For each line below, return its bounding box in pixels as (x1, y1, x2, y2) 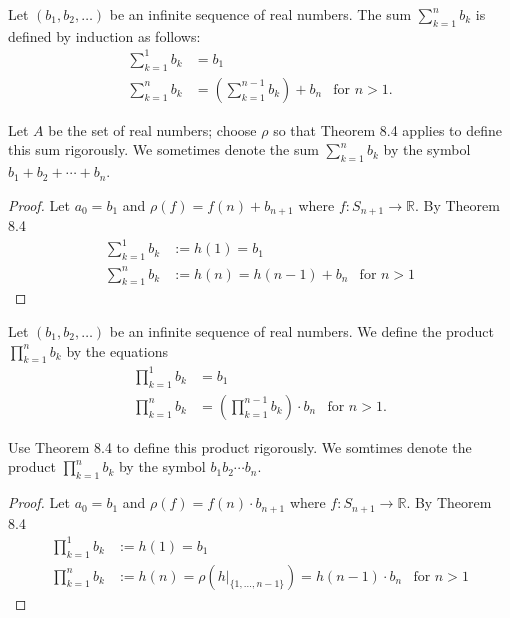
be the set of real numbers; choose (48, 119, 257, 140)
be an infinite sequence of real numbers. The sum (109, 4, 412, 24)
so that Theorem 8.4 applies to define (273, 119, 503, 140)
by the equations (66, 340, 168, 361)
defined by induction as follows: (8, 25, 201, 46)
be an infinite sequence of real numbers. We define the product (109, 321, 494, 342)
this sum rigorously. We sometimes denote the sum (8, 139, 319, 160)
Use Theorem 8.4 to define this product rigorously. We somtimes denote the (8, 436, 472, 457)
